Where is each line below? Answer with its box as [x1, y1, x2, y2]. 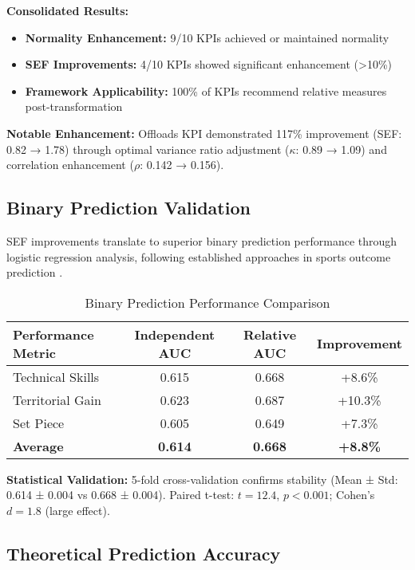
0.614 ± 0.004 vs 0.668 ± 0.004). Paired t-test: [6, 486, 235, 503]
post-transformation [25, 98, 123, 115]
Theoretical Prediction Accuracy [6, 541, 281, 565]
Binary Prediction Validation [6, 195, 251, 220]
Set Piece [13, 413, 65, 432]
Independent [134, 324, 215, 344]
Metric [13, 343, 56, 362]
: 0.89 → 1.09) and [295, 140, 387, 157]
